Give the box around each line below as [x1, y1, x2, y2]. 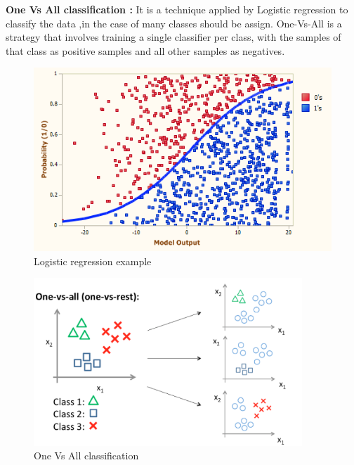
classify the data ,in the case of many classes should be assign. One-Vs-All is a [6, 15, 342, 30]
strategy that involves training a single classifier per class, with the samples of [6, 30, 341, 44]
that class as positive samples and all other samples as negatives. [6, 43, 285, 58]
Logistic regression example [34, 253, 152, 268]
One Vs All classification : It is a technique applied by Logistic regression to [6, 2, 348, 16]
